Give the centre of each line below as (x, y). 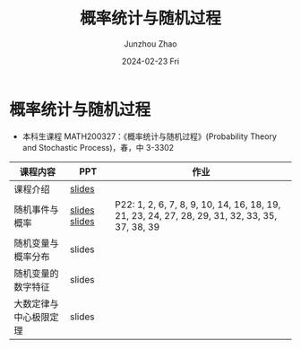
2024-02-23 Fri (150, 61)
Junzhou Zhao (150, 44)
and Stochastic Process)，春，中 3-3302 (98, 147)
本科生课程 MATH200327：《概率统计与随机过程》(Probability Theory (150, 136)
